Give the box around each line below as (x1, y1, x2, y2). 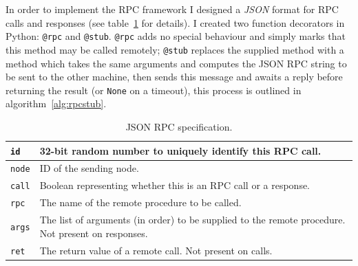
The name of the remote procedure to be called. (39, 195, 242, 210)
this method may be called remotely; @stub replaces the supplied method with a (6, 42, 344, 56)
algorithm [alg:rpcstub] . (6, 96, 107, 111)
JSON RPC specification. (125, 119, 233, 133)
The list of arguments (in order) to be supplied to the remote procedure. (39, 212, 346, 227)
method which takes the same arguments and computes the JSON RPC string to (6, 56, 347, 70)
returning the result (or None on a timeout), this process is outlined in (6, 82, 302, 97)
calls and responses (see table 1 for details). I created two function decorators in (6, 15, 345, 30)
